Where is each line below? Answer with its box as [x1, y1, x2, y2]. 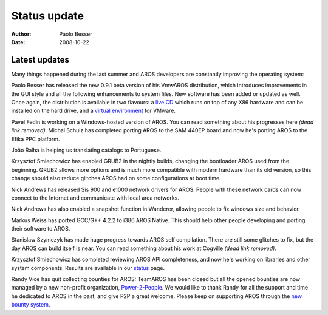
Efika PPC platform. [11, 135, 60, 143]
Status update [11, 9, 84, 22]
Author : [11, 30, 32, 38]
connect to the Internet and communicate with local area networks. [11, 194, 179, 202]
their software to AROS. [11, 225, 70, 232]
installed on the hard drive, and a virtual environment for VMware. [11, 107, 176, 115]
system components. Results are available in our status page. [11, 264, 165, 271]
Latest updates [11, 55, 69, 65]
